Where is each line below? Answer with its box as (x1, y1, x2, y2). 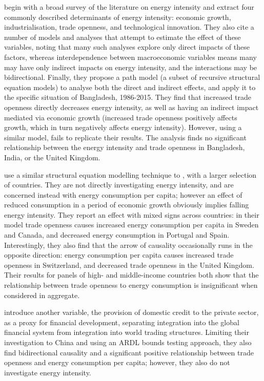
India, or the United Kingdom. (4, 152, 100, 162)
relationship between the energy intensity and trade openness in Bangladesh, (4, 142, 245, 153)
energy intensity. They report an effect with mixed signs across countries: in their (4, 209, 259, 220)
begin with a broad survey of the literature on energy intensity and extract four (4, 2, 254, 12)
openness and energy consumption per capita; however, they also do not (4, 357, 230, 368)
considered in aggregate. (4, 289, 80, 300)
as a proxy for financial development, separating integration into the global (4, 316, 239, 327)
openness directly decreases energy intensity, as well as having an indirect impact (4, 101, 259, 112)
